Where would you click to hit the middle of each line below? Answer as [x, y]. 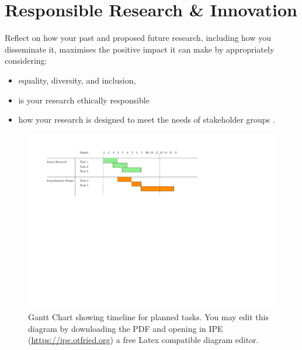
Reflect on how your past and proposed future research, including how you [138, 38]
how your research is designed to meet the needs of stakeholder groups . [147, 119]
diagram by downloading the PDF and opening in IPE [126, 328]
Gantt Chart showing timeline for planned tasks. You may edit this [148, 316]
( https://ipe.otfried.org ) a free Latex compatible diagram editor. [143, 340]
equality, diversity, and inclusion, [77, 80]
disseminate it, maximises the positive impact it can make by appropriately [140, 49]
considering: [26, 60]
